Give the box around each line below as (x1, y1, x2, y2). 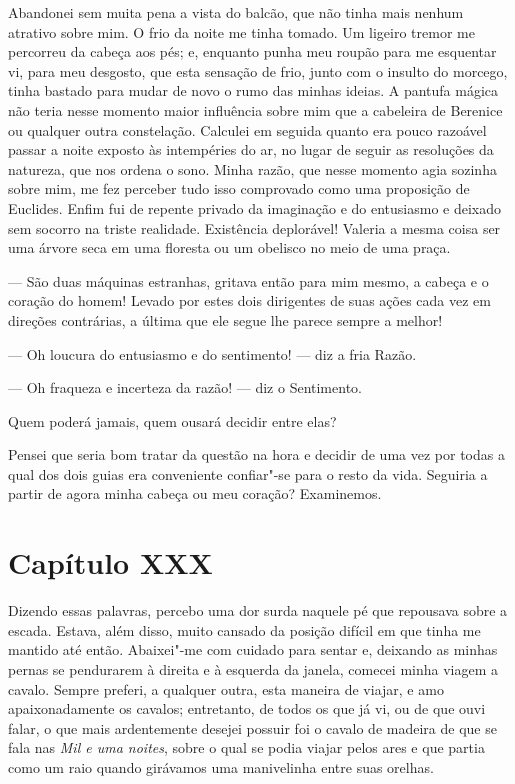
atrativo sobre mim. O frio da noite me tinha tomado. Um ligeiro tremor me (8, 21, 475, 42)
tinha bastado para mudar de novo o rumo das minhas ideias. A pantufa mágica (8, 80, 499, 101)
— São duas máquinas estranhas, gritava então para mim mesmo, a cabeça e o (8, 270, 489, 291)
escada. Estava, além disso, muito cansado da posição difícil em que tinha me (8, 619, 481, 640)
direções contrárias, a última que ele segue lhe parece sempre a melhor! (8, 309, 443, 330)
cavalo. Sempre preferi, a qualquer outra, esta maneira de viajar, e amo (8, 678, 444, 699)
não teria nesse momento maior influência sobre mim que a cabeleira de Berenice (8, 99, 503, 120)
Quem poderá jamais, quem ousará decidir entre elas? (8, 410, 337, 431)
